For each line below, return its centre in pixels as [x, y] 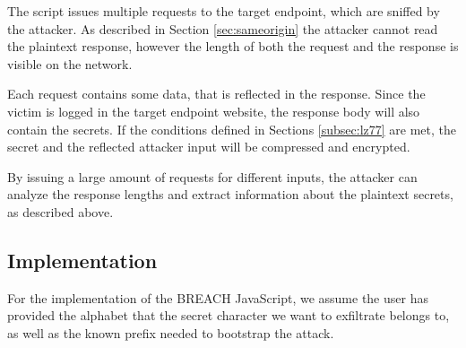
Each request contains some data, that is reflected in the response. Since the [216, 94]
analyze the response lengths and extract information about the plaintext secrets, [230, 194]
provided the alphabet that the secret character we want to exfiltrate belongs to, [229, 315]
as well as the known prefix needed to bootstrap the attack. [171, 332]
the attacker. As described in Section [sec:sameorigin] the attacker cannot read [223, 28]
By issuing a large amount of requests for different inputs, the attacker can [212, 176]
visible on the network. [70, 63]
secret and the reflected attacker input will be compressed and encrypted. [209, 147]
